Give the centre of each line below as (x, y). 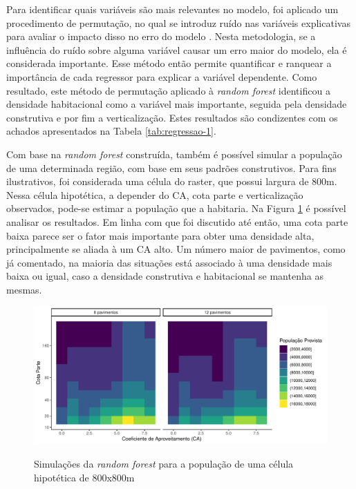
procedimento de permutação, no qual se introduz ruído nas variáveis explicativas (178, 22)
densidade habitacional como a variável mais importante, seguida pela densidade (177, 104)
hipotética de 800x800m (84, 477)
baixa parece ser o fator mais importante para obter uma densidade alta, (160, 235)
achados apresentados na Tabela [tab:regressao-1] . (111, 131)
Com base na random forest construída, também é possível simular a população (174, 154)
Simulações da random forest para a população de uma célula (164, 464)
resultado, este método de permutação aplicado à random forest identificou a (168, 90)
